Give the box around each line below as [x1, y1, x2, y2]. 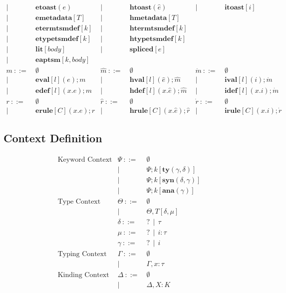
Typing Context [57, 251, 107, 258]
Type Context [57, 198, 101, 206]
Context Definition [3, 130, 102, 146]
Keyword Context [57, 156, 112, 163]
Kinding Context [57, 272, 109, 279]
